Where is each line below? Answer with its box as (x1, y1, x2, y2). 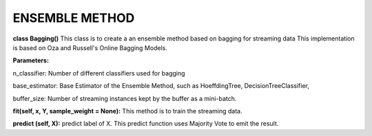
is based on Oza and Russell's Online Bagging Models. (12, 43, 168, 52)
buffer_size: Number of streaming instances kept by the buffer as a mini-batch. (12, 94, 237, 102)
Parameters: (12, 56, 50, 65)
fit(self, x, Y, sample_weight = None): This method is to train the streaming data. (12, 106, 242, 115)
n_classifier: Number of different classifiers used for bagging (12, 69, 185, 77)
